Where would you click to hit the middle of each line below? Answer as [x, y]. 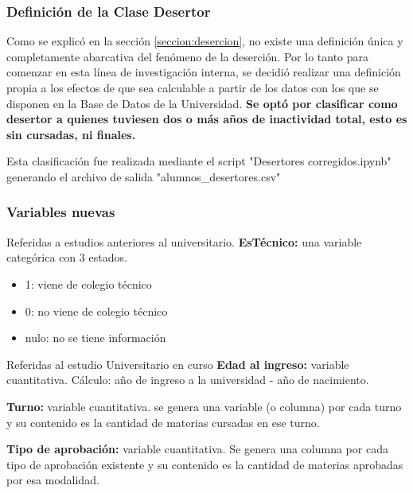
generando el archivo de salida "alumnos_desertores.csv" [144, 176]
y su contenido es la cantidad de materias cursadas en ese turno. [163, 422]
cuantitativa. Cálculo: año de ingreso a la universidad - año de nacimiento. [188, 380]
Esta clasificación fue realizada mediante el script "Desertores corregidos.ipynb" [199, 161]
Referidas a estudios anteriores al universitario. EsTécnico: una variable [184, 241]
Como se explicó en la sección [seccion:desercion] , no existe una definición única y [205, 41]
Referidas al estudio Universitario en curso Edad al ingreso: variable [178, 364]
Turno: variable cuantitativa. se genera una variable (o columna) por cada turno [204, 406]
